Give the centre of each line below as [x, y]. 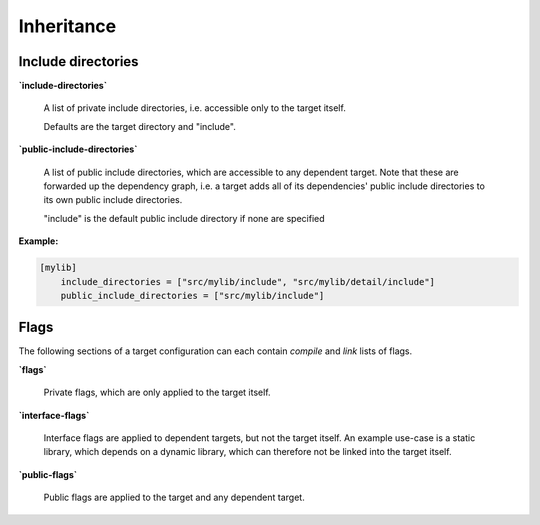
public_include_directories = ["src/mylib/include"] [192, 295]
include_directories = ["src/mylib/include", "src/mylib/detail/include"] [247, 281]
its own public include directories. [113, 200]
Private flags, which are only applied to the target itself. [157, 392]
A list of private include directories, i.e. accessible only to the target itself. [195, 108]
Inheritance [67, 26]
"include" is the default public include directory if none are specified [184, 218]
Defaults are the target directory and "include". [140, 126]
